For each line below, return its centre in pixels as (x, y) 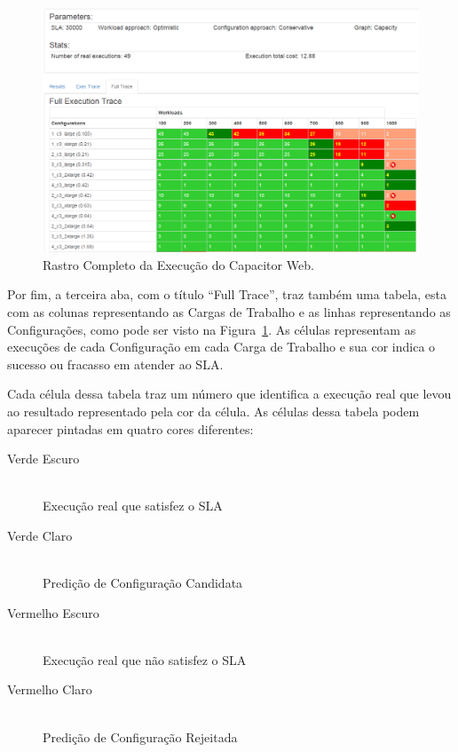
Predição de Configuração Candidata (143, 583)
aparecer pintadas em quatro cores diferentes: (130, 428)
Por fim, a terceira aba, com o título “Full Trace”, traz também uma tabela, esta (227, 294)
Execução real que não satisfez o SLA (145, 659)
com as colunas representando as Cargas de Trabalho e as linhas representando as (229, 311)
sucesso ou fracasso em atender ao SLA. (115, 364)
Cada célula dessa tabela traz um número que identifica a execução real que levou (229, 394)
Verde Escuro (43, 459)
